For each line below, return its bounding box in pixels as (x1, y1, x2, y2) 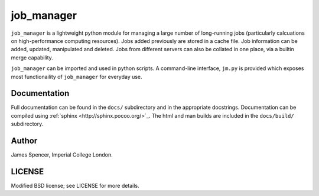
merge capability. (11, 54, 53, 61)
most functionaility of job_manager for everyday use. (11, 73, 142, 80)
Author (11, 136, 38, 145)
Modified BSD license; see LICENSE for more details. (11, 182, 139, 189)
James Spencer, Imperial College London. (11, 151, 113, 158)
